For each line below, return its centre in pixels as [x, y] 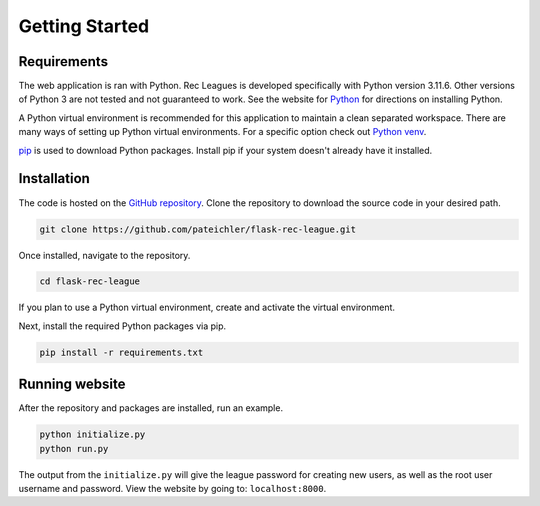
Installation [54, 178]
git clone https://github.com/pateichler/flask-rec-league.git [198, 229]
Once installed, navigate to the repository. [104, 255]
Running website [72, 384]
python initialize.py [92, 434]
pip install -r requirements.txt [121, 352]
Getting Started [84, 26]
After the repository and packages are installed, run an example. [151, 408]
